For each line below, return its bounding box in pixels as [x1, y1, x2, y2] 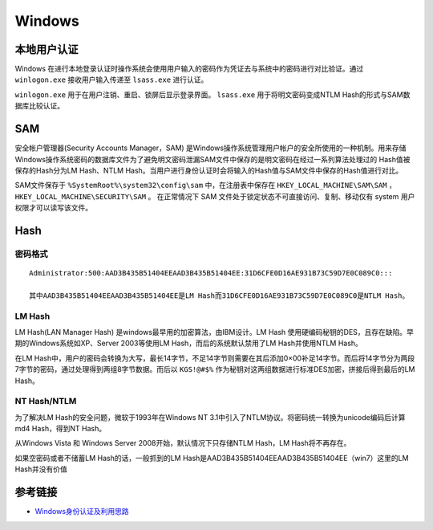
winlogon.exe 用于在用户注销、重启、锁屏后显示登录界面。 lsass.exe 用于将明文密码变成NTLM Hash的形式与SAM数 [14, 89, 411, 100]
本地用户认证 [14, 43, 79, 56]
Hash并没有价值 [14, 464, 67, 474]
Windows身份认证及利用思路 [34, 507, 130, 516]
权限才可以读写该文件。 [14, 203, 92, 213]
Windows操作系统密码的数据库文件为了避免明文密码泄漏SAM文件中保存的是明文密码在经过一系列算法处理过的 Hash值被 [14, 154, 411, 164]
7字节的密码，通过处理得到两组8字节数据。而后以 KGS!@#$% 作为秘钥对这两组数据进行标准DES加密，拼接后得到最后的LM [14, 365, 415, 374]
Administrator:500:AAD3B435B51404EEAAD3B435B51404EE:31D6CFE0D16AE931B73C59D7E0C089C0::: [29, 269, 393, 278]
